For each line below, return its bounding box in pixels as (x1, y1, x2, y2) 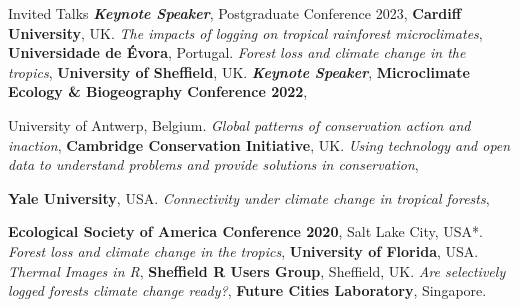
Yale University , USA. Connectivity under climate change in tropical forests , (8, 187, 490, 208)
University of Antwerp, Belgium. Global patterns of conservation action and (8, 114, 471, 135)
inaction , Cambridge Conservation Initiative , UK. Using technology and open (8, 134, 511, 155)
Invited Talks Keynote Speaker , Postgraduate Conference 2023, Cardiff (8, 3, 462, 23)
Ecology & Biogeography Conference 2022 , (8, 81, 308, 102)
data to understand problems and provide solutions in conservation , (8, 154, 419, 175)
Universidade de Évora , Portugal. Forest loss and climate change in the (8, 42, 466, 63)
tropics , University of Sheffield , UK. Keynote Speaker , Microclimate (8, 61, 470, 82)
